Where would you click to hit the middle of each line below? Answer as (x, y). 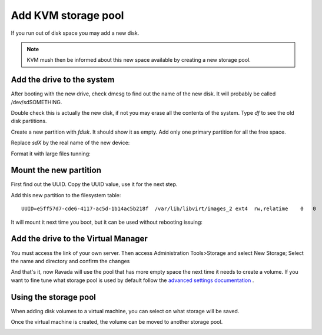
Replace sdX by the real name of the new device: (70, 143)
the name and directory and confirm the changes (70, 261)
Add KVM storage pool (67, 15)
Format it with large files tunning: (51, 154)
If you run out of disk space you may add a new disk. (75, 33)
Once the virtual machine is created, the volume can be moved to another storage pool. (117, 322)
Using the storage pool (54, 297)
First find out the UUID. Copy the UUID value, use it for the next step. (94, 184)
